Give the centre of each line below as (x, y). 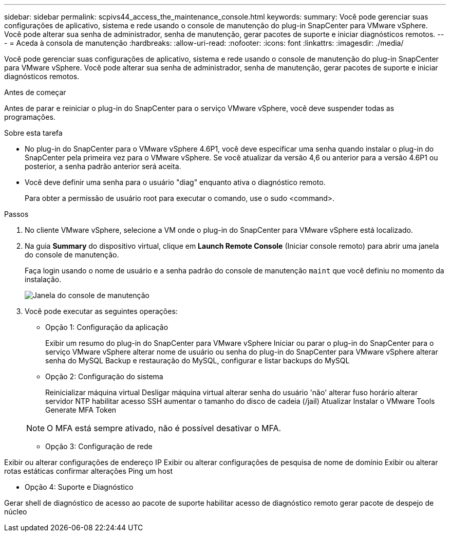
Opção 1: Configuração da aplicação (107, 327)
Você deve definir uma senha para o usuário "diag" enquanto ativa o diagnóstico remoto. (175, 182)
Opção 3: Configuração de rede (99, 446)
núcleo (16, 512)
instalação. (43, 279)
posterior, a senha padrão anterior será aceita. (103, 166)
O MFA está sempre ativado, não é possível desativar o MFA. (164, 428)
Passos (16, 214)
